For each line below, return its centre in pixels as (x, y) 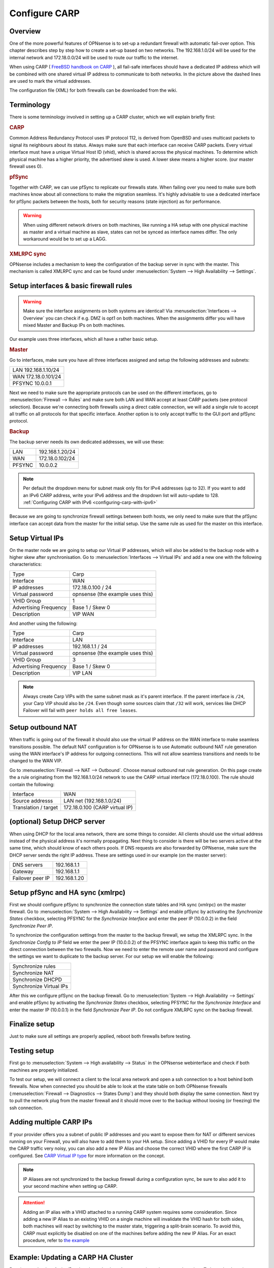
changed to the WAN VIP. (36, 761)
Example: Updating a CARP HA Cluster (71, 1258)
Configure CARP (44, 13)
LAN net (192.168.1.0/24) (93, 801)
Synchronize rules (34, 966)
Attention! (34, 1203)
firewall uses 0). (26, 166)
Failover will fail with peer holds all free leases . (80, 711)
